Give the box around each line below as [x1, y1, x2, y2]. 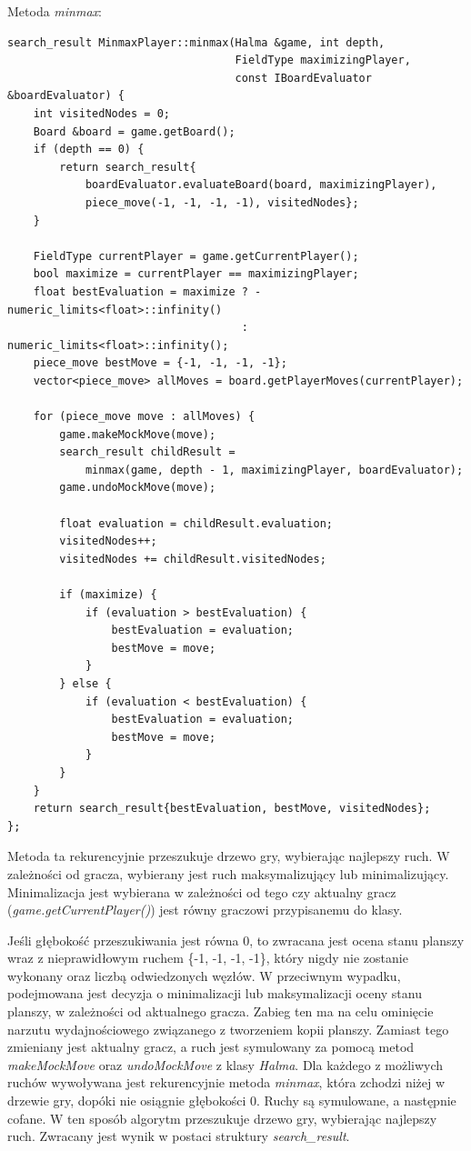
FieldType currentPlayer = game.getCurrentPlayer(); [33, 249, 359, 263]
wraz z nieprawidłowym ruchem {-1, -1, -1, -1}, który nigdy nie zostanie [7, 948, 408, 967]
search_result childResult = [59, 445, 235, 459]
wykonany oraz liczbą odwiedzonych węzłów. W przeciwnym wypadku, [7, 966, 401, 985]
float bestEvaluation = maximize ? [33, 285, 248, 298]
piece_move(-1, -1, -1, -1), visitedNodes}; [85, 195, 359, 209]
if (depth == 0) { [33, 143, 145, 156]
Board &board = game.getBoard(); [33, 125, 235, 138]
